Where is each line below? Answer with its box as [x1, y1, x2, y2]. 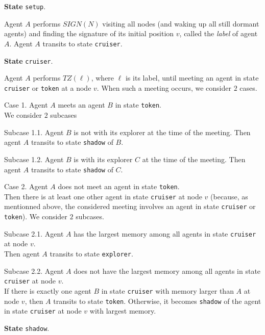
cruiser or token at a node [4, 82, 91, 93]
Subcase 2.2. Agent [4, 265, 64, 276]
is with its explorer [74, 153, 133, 164]
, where [91, 72, 114, 83]
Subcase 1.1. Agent [4, 126, 64, 137]
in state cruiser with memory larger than [101, 285, 234, 296]
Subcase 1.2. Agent [4, 153, 64, 164]
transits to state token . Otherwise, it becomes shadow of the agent [53, 295, 261, 306]
